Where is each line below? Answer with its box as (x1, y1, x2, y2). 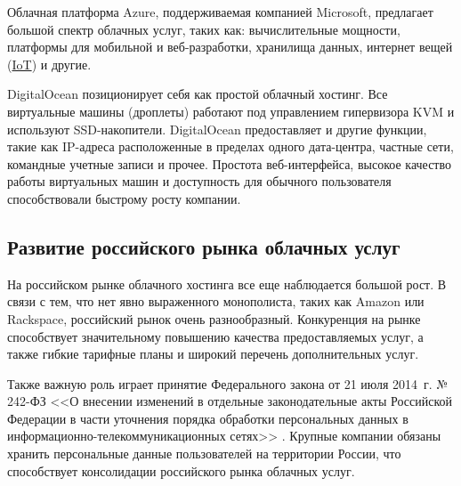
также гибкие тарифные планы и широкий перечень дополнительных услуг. (7, 344, 419, 363)
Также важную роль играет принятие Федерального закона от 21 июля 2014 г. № (7, 374, 449, 393)
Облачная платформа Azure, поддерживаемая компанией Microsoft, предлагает (7, 3, 433, 20)
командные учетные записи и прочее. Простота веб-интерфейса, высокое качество (7, 154, 451, 173)
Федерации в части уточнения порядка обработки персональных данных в (7, 409, 408, 427)
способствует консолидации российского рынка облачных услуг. (7, 461, 355, 480)
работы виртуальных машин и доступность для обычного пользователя (7, 172, 392, 190)
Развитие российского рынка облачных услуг (7, 232, 400, 260)
